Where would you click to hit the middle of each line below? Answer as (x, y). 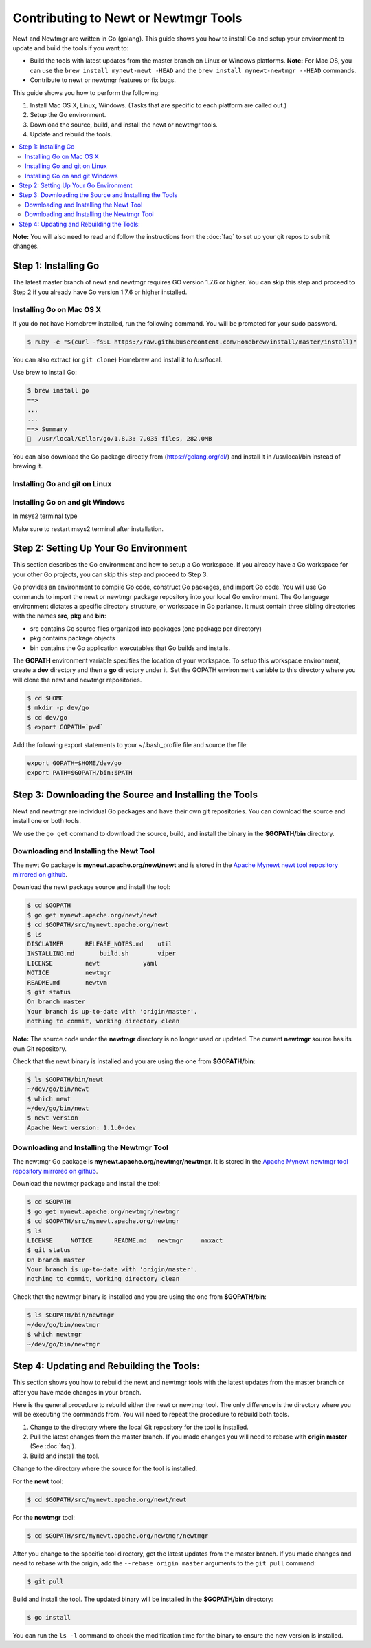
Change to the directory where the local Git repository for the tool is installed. (139, 1427)
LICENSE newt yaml (92, 963)
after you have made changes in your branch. (77, 1392)
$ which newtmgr (55, 1335)
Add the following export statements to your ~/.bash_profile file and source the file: (131, 744)
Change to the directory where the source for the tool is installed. (105, 1469)
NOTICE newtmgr (69, 973)
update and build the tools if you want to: (71, 48)
